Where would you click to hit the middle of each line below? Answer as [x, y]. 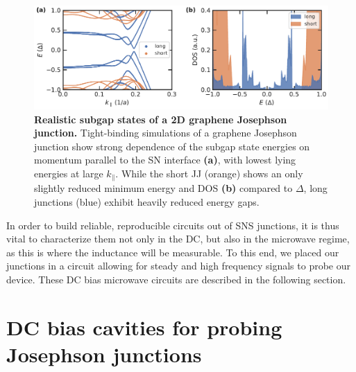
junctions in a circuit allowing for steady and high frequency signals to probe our [179, 266]
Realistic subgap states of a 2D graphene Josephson [161, 119]
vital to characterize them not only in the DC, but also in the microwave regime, [178, 239]
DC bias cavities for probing [144, 327]
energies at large [69, 173]
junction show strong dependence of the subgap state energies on [172, 146]
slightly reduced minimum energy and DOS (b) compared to [163, 188]
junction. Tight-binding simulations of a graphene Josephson [166, 133]
